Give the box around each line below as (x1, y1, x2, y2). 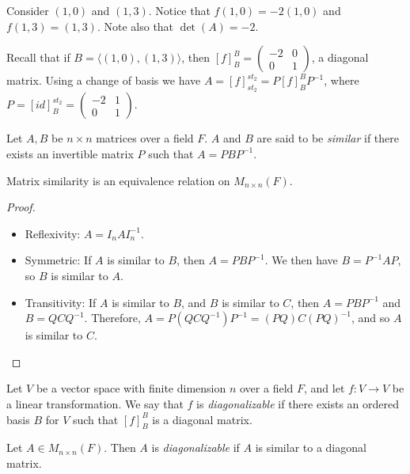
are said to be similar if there (256, 130, 400, 146)
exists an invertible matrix (6, 145, 134, 161)
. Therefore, (84, 309, 141, 326)
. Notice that (148, 2, 211, 18)
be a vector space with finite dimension (36, 380, 226, 396)
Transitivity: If (25, 294, 97, 310)
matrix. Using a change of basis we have (6, 72, 201, 89)
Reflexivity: (25, 225, 81, 241)
